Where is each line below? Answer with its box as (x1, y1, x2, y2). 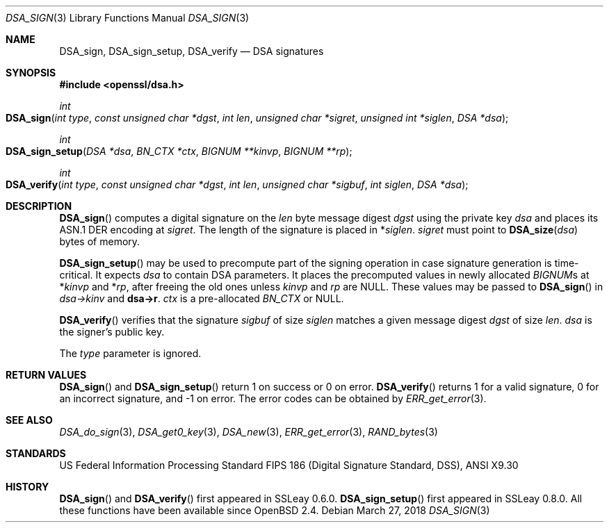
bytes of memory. (59, 236, 140, 247)
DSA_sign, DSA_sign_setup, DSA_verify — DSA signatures (59, 45, 324, 57)
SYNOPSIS (6, 67, 56, 79)
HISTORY (6, 481, 49, 493)
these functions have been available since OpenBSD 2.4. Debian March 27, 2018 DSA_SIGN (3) (59, 504, 490, 516)
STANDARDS (6, 447, 66, 459)
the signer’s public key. (59, 326, 165, 338)
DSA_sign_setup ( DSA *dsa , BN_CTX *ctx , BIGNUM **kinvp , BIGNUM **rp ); (6, 145, 352, 157)
